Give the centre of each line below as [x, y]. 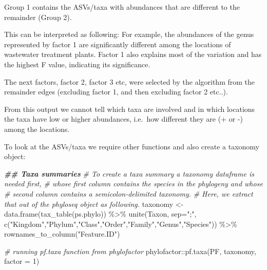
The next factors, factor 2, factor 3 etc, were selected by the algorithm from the [129, 81]
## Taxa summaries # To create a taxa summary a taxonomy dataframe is [129, 173]
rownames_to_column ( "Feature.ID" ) [62, 234]
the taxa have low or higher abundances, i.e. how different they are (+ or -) [123, 119]
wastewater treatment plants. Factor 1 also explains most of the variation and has [133, 54]
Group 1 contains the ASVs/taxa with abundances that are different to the [122, 7]
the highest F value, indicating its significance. [77, 64]
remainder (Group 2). [38, 17]
